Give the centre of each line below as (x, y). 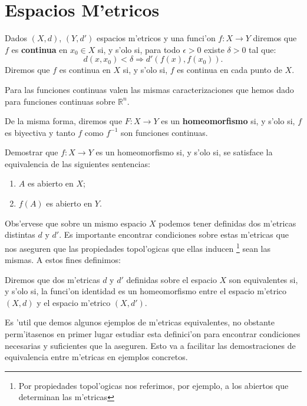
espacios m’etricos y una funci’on (156, 38)
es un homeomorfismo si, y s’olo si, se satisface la (184, 152)
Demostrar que (32, 152)
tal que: (263, 49)
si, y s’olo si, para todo (139, 49)
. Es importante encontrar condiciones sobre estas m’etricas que (174, 234)
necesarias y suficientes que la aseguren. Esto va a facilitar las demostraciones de (150, 345)
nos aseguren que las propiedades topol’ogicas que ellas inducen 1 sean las (138, 247)
